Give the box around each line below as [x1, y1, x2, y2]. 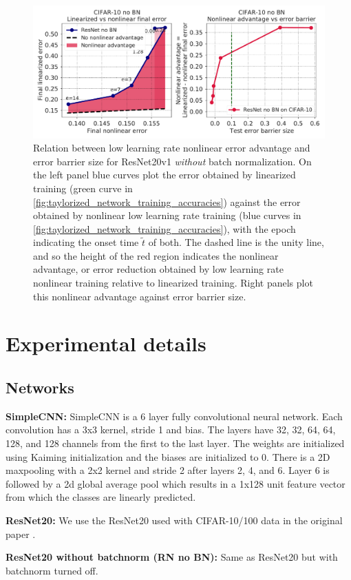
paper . [6, 526, 36, 541]
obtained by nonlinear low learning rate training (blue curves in [33, 208, 301, 222]
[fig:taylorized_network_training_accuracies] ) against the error [33, 194, 301, 209]
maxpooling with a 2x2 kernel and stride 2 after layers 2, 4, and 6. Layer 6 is [6, 463, 330, 477]
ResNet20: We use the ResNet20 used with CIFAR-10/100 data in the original [6, 512, 343, 527]
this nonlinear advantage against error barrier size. [33, 289, 246, 303]
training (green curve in [33, 180, 133, 195]
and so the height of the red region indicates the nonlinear [33, 248, 279, 262]
